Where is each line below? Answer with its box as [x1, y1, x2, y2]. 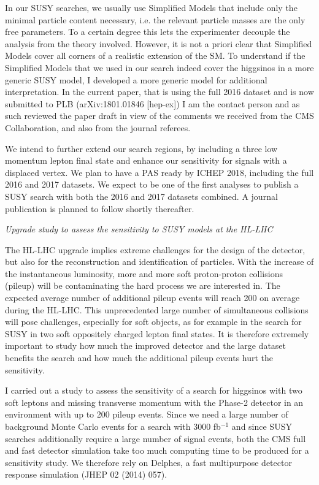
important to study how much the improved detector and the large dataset [5, 339, 286, 352]
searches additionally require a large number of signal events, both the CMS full [5, 432, 306, 445]
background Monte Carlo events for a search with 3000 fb [5, 420, 221, 432]
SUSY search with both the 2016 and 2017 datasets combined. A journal [5, 189, 278, 202]
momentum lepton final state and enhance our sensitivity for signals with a [5, 154, 287, 167]
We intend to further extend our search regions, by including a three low [5, 142, 278, 155]
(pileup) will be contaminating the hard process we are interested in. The [5, 279, 280, 292]
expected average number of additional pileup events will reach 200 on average [5, 291, 300, 304]
